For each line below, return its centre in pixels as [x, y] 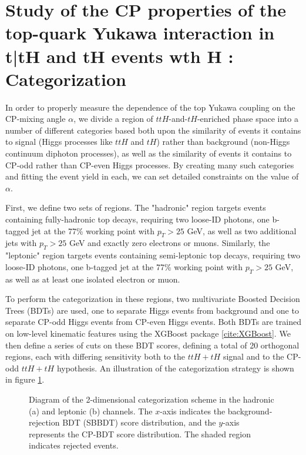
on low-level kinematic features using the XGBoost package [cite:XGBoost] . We [148, 333]
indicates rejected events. [74, 445]
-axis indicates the [193, 411]
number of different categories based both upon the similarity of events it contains [153, 130]
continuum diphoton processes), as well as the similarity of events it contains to [149, 153]
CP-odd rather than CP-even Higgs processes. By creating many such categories [150, 165]
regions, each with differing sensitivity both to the [95, 356]
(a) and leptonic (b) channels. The [91, 411]
